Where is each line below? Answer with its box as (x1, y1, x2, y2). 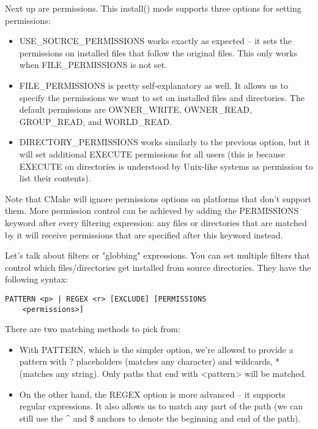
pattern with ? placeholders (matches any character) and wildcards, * (19, 355, 280, 368)
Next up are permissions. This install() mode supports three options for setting (5, 2, 301, 14)
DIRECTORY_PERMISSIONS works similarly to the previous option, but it (19, 135, 310, 148)
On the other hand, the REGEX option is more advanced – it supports (19, 387, 286, 400)
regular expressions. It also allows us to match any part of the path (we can (19, 400, 303, 412)
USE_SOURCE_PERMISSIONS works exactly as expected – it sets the (19, 34, 292, 47)
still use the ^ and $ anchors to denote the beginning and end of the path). (19, 411, 301, 424)
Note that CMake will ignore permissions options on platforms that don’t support (5, 192, 312, 205)
